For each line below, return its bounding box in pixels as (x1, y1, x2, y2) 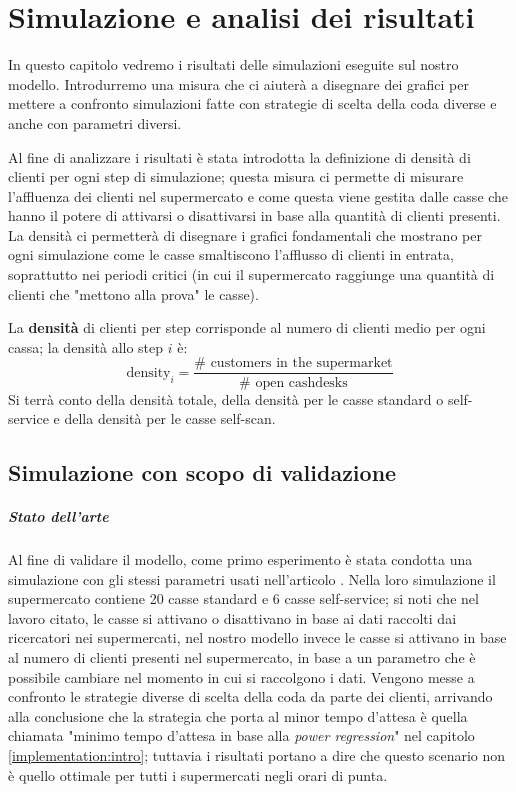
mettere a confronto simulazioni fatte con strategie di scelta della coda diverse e (8, 93, 497, 114)
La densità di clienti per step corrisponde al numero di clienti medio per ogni (8, 317, 486, 338)
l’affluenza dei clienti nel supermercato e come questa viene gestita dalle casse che (8, 185, 509, 206)
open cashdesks (255, 375, 348, 390)
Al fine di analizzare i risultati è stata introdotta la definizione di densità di (8, 146, 471, 167)
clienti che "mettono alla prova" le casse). (8, 283, 259, 304)
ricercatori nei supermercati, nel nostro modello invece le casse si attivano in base (8, 627, 507, 648)
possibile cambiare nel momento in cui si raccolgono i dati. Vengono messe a (8, 666, 475, 687)
